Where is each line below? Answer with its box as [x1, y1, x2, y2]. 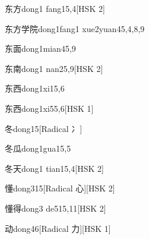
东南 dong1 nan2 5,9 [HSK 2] [5, 62, 103, 74]
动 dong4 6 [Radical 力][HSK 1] [5, 222, 111, 234]
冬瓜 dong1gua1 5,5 [5, 142, 71, 155]
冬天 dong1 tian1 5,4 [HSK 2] [5, 162, 104, 174]
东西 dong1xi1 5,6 [5, 82, 65, 95]
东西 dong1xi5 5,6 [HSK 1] [5, 102, 94, 114]
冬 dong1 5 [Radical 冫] [5, 122, 83, 134]
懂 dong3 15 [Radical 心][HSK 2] [5, 182, 115, 194]
